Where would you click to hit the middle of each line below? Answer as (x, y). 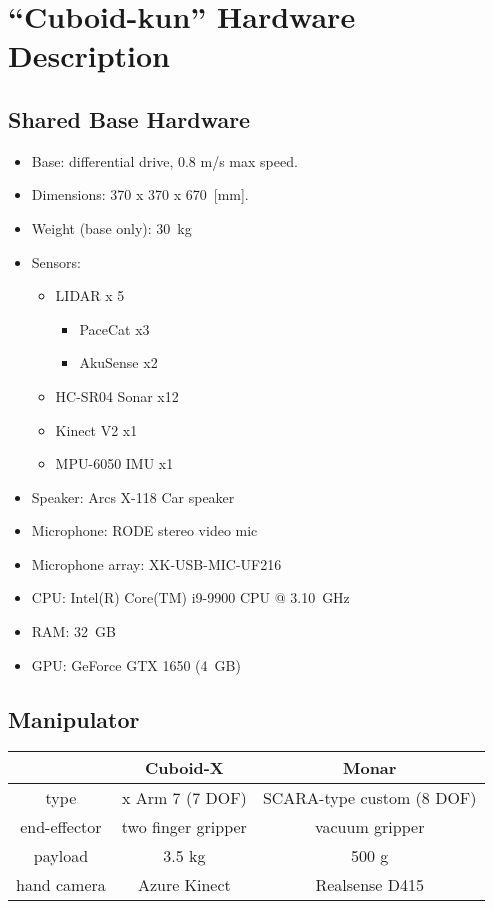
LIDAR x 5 (90, 295)
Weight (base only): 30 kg (111, 227)
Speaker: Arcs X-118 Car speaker (133, 496)
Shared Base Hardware (129, 118)
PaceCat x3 (114, 328)
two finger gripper (184, 827)
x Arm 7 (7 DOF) (184, 798)
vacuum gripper (369, 827)
